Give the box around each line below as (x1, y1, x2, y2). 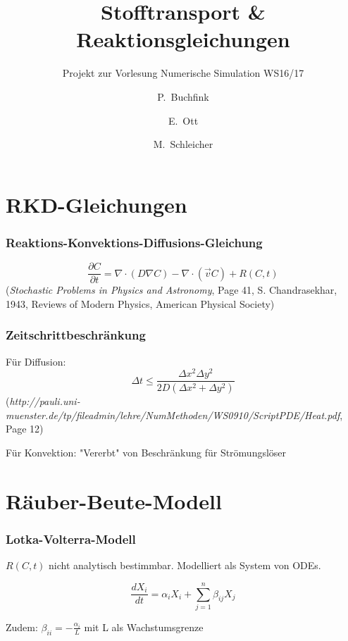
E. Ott (168, 113, 199, 127)
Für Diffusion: (6, 354, 66, 368)
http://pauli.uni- (9, 394, 80, 409)
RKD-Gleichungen (6, 189, 187, 218)
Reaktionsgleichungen (76, 25, 290, 54)
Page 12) (6, 421, 44, 436)
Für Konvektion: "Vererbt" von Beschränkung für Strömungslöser (6, 444, 287, 459)
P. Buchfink (157, 89, 209, 104)
